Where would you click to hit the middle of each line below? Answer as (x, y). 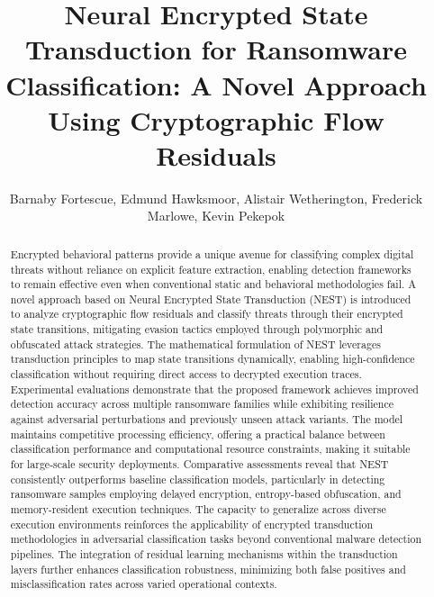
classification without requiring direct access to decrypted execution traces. (186, 374)
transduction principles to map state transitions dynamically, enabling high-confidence (212, 359)
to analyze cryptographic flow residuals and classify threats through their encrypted (207, 314)
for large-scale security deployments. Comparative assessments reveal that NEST (199, 464)
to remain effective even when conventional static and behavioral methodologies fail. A (213, 284)
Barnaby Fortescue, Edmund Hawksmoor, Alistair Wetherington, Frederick (216, 198)
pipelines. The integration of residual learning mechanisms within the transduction (204, 553)
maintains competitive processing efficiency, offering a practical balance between (198, 434)
